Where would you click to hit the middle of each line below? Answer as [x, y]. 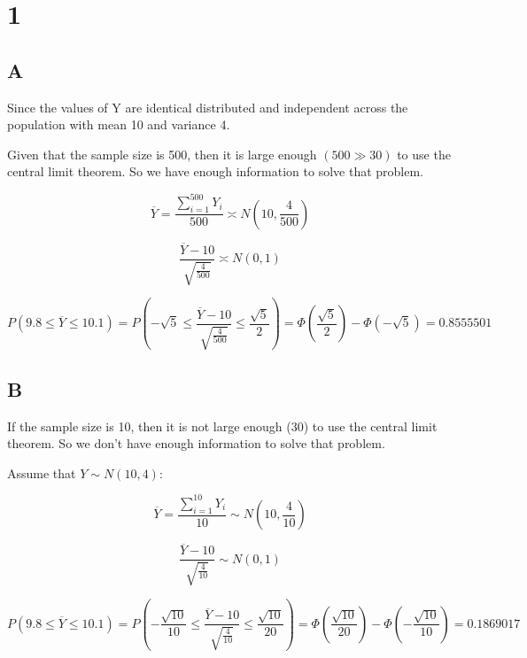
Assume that [42, 472]
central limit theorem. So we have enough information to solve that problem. [216, 171]
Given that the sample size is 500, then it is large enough [162, 154]
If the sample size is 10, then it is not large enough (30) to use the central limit [222, 426]
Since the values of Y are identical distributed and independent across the [208, 107]
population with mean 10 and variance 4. [119, 124]
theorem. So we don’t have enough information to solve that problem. [196, 443]
